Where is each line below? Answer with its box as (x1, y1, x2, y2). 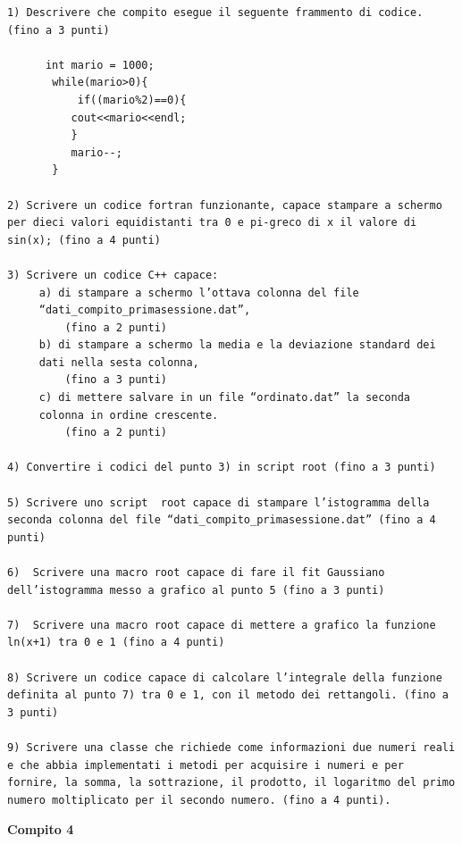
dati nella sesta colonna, (38, 355, 199, 369)
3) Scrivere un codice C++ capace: (7, 268, 219, 281)
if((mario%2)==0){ (77, 93, 187, 106)
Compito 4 (7, 820, 74, 839)
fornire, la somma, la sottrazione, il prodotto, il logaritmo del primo (7, 776, 456, 790)
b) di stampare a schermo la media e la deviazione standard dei (38, 338, 436, 352)
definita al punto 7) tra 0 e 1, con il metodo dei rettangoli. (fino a (7, 689, 449, 702)
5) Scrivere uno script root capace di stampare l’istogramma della (7, 496, 430, 509)
